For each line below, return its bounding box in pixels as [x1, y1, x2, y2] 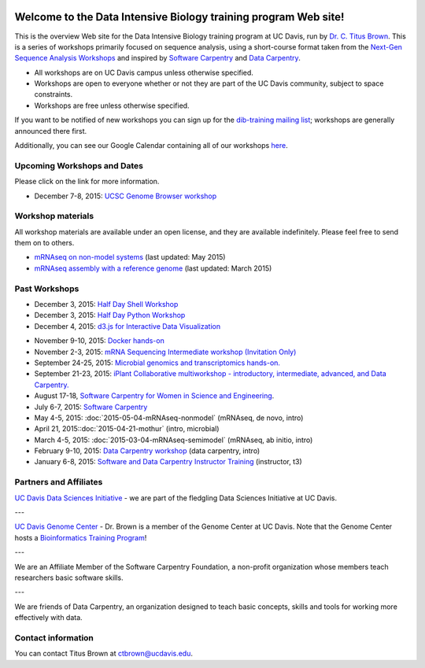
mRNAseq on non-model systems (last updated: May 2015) [34, 253, 226, 262]
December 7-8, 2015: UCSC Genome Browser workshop [34, 191, 217, 201]
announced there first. [14, 126, 87, 135]
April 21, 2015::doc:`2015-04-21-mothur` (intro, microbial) [34, 424, 220, 434]
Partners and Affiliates [14, 477, 103, 488]
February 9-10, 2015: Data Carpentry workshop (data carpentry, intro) [34, 446, 261, 456]
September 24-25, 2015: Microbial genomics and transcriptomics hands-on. [34, 358, 281, 367]
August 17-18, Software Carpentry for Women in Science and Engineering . [34, 391, 275, 400]
